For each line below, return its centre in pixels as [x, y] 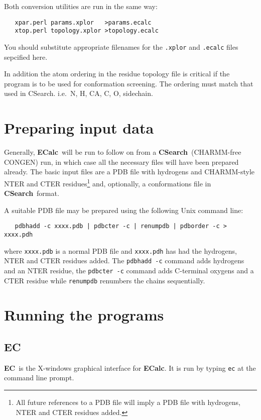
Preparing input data [79, 128]
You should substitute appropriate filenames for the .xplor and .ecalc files [121, 46]
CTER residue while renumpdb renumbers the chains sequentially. [105, 280]
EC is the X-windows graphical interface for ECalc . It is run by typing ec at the [130, 367]
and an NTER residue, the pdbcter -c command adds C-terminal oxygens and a [129, 270]
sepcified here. [26, 57]
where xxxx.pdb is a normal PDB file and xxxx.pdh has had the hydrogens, [120, 250]
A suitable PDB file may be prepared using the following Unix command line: [124, 210]
